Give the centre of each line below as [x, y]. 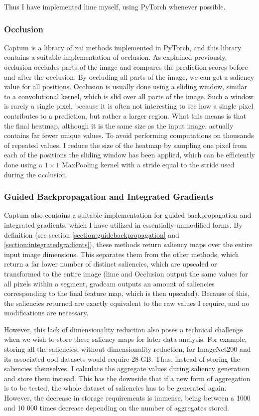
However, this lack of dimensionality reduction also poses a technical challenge [124, 329]
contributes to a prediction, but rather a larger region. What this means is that [125, 115]
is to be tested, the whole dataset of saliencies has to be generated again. [115, 388]
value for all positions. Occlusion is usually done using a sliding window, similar [126, 86]
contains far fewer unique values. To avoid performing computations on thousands [129, 135]
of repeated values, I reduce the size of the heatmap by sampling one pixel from [126, 145]
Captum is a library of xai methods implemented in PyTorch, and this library [123, 47]
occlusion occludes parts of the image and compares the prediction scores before [126, 67]
